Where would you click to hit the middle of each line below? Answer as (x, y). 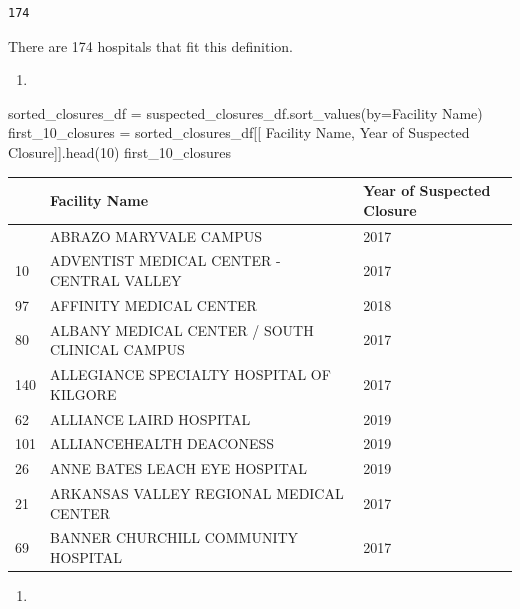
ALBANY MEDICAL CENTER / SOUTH (182, 329)
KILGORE (83, 393)
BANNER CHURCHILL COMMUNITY (174, 537)
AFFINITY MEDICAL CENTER (153, 304)
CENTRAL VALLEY (116, 279)
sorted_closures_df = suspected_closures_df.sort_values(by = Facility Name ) (245, 112)
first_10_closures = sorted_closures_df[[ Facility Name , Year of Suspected (239, 132)
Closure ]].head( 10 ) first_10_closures (119, 151)
